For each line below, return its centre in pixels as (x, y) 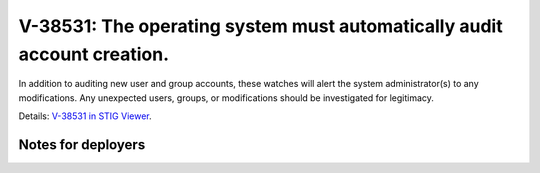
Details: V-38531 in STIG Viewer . (85, 116)
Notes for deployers (82, 144)
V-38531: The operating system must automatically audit (261, 26)
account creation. (94, 54)
